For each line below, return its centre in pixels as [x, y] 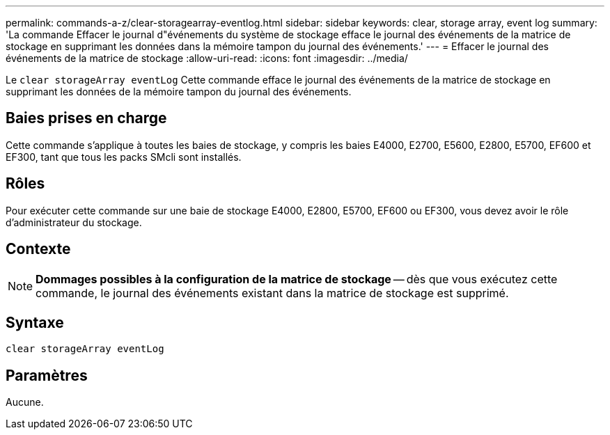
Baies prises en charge [86, 118]
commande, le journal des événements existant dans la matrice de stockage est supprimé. [272, 293]
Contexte [38, 249]
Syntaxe [35, 322]
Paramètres [47, 375]
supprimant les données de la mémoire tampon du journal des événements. [179, 92]
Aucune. [25, 402]
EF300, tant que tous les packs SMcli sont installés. [124, 157]
